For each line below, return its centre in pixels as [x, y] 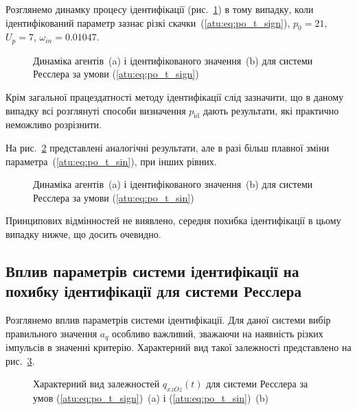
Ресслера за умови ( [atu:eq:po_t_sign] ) [116, 74]
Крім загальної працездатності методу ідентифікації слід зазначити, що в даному [175, 97]
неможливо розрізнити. [54, 124]
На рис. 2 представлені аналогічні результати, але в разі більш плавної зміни [168, 148]
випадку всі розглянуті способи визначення [96, 110]
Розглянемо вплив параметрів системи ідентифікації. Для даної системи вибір [168, 320]
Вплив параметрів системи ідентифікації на [152, 270]
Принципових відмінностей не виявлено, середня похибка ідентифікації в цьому [173, 220]
